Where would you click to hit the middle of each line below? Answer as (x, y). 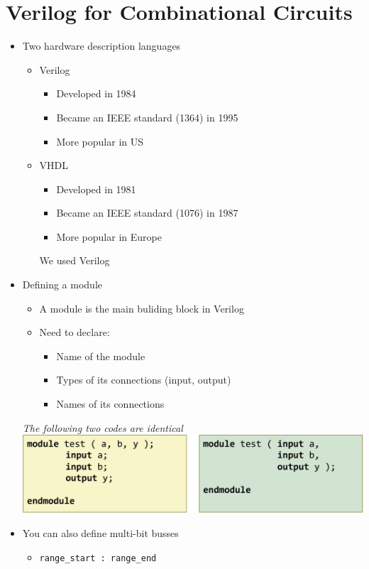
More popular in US (100, 141)
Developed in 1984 (96, 93)
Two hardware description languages (101, 46)
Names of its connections (110, 404)
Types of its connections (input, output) (144, 380)
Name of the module (101, 356)
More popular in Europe (109, 236)
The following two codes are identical (103, 427)
